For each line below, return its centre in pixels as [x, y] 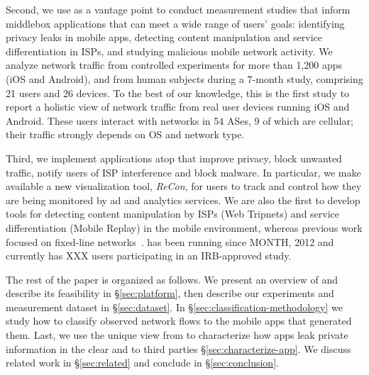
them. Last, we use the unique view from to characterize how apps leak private [177, 335]
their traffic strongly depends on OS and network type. [125, 134]
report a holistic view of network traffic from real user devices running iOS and [178, 107]
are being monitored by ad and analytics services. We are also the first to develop [183, 200]
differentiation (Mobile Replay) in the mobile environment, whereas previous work [184, 227]
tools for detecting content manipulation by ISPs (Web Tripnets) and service [173, 214]
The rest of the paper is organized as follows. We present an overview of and [172, 279]
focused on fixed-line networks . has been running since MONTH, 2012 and [170, 241]
